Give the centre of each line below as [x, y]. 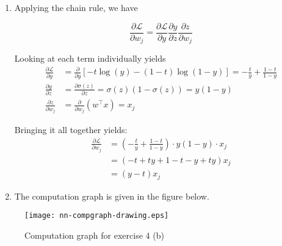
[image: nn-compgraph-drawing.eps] [97, 216]
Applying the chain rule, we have [76, 7]
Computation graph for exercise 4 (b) [94, 235]
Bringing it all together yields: [71, 130]
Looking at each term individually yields [90, 58]
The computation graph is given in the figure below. [112, 196]
